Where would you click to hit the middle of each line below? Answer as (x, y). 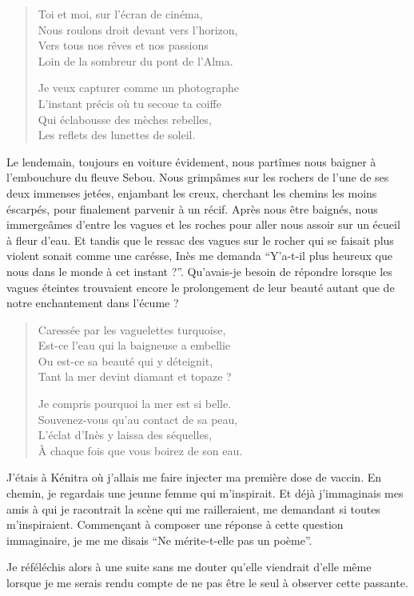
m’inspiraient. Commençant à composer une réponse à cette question (175, 524)
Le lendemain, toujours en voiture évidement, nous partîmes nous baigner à (191, 161)
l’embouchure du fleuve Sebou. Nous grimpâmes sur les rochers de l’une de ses (198, 177)
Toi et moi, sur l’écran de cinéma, (120, 14)
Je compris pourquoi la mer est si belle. (135, 404)
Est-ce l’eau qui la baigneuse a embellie (134, 345)
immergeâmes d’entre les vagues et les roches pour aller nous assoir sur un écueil (203, 224)
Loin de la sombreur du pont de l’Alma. (135, 60)
